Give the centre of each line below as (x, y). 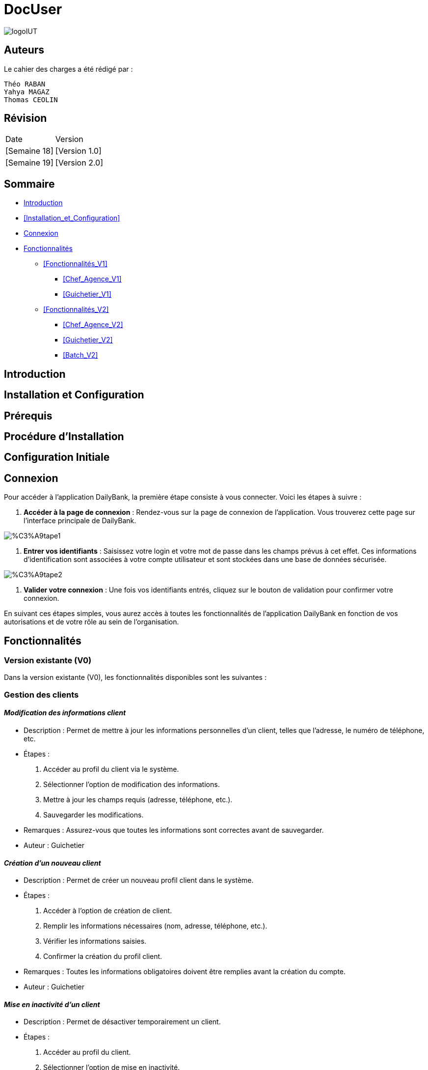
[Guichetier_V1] (87, 294)
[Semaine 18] (29, 151)
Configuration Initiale (57, 457)
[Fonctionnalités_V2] (76, 310)
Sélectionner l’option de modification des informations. (132, 785)
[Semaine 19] (29, 163)
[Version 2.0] (79, 163)
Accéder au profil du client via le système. (111, 769)
